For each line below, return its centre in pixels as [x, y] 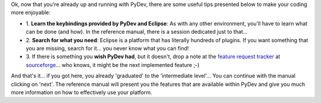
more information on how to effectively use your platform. [81, 92]
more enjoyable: [31, 12]
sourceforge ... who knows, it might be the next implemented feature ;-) [113, 65]
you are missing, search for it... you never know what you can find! [107, 48]
